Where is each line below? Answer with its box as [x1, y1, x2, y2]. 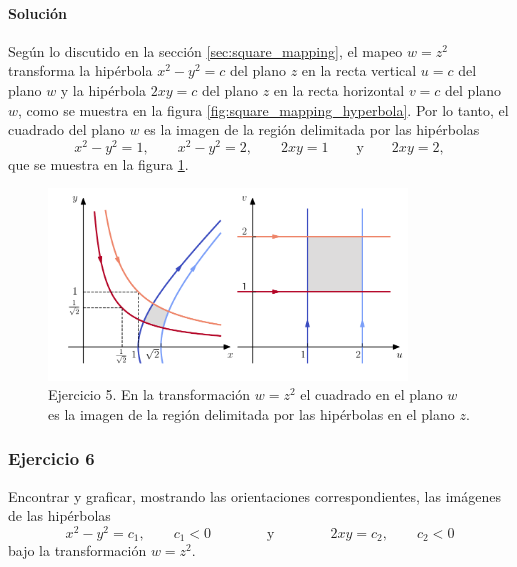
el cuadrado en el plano [300, 384, 443, 405]
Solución [8, 2, 68, 23]
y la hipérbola [60, 79, 147, 100]
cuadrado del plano [8, 119, 125, 140]
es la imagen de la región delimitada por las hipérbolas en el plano [48, 403, 455, 424]
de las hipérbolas [8, 505, 111, 526]
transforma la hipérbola [8, 60, 153, 81]
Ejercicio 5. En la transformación [48, 384, 251, 405]
